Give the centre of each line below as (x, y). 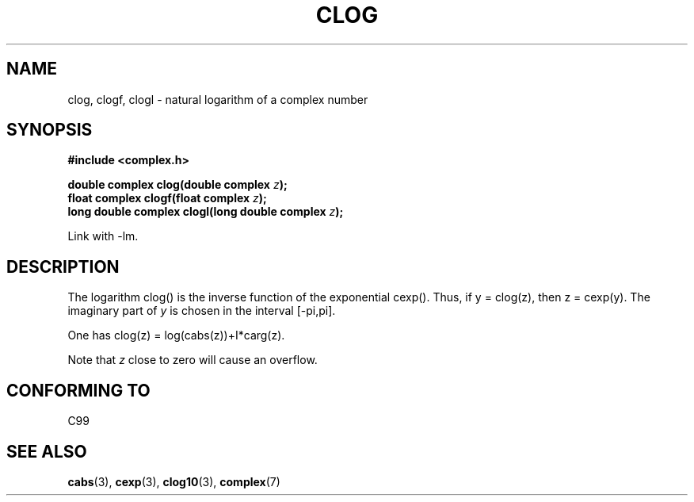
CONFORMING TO (78, 390)
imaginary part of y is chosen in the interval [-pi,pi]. (202, 311)
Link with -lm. (103, 236)
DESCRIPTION (63, 266)
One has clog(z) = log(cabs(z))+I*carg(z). (176, 335)
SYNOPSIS (50, 130)
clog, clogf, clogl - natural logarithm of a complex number (218, 99)
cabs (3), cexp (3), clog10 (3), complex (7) (174, 481)
